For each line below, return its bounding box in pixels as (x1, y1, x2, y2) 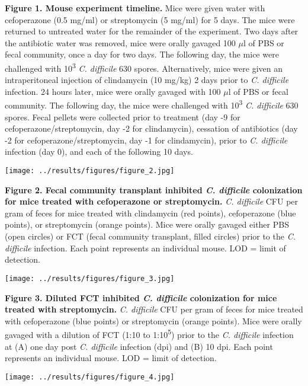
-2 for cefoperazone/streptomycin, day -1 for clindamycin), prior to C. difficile (5, 133, 288, 146)
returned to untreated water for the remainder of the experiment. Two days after (5, 25, 299, 37)
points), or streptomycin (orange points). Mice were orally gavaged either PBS (5, 218, 289, 231)
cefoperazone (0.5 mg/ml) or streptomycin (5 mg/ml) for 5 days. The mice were (5, 13, 295, 25)
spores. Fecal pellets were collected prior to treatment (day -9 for (5, 110, 240, 123)
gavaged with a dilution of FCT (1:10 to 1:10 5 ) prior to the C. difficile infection (5, 327, 294, 340)
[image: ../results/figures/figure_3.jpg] (5, 274, 175, 283)
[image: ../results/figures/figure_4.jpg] (5, 372, 175, 381)
